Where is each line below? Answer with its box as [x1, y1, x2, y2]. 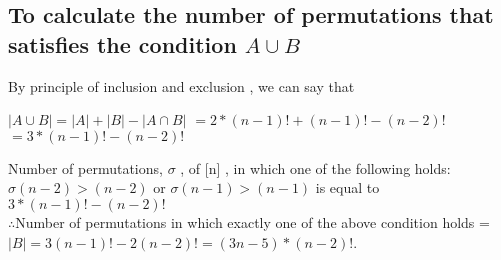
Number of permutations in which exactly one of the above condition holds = [15, 211, 490, 232]
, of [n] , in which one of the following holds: [180, 157, 451, 178]
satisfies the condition [8, 28, 237, 59]
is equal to [315, 177, 380, 198]
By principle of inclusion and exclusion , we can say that [8, 75, 355, 96]
